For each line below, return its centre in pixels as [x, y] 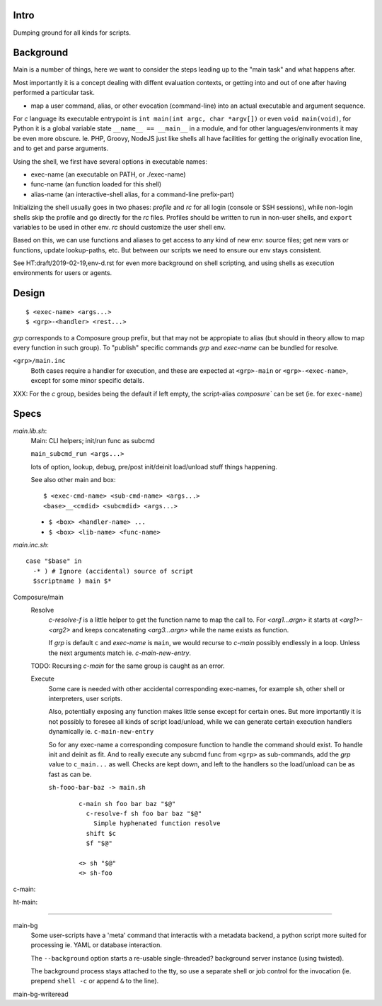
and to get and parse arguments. [61, 148]
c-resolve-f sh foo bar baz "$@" [144, 814]
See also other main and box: [73, 480]
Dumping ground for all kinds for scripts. [72, 33]
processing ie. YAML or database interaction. [96, 945]
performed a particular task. [54, 93]
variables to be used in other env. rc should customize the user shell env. [120, 227]
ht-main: [25, 902]
